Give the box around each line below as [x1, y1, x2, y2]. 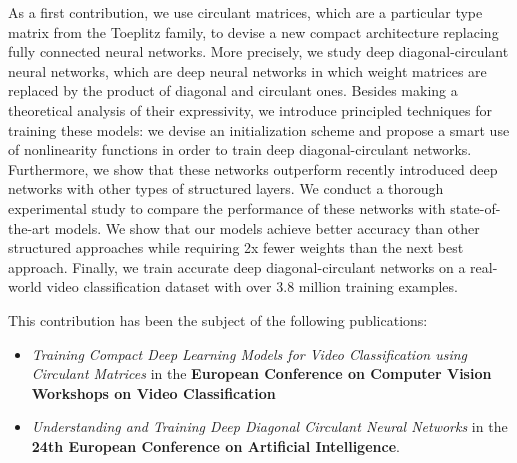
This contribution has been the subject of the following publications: [8, 309, 428, 330]
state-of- [450, 197, 501, 218]
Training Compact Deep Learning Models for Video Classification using [31, 343, 468, 364]
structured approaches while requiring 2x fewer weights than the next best [8, 237, 464, 258]
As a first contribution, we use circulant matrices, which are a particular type [8, 2, 483, 22]
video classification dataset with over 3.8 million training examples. [46, 276, 458, 297]
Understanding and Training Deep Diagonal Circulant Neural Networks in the [31, 416, 508, 437]
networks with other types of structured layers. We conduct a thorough [8, 178, 444, 199]
